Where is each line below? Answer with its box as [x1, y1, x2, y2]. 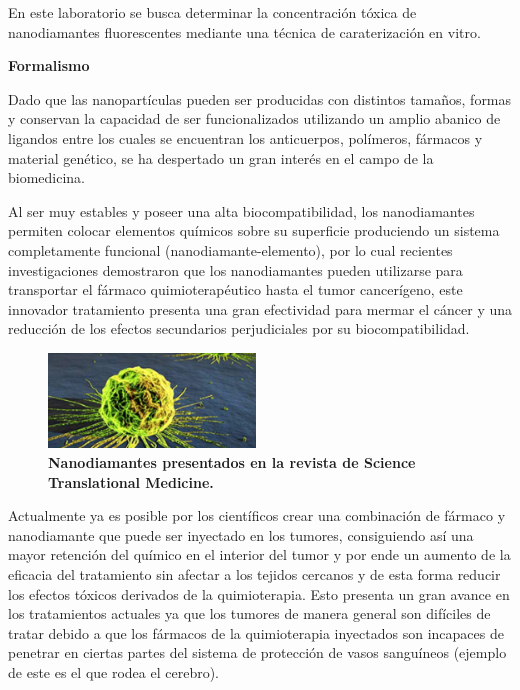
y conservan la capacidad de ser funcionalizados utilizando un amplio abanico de [8, 108, 501, 129]
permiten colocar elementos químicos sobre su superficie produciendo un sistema [8, 220, 500, 241]
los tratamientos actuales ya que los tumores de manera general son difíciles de [8, 603, 491, 624]
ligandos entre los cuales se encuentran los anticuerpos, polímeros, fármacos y [8, 127, 483, 148]
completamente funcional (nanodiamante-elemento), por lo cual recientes [8, 239, 453, 260]
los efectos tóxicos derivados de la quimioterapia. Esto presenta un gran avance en [8, 583, 510, 604]
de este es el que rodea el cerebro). [8, 662, 219, 682]
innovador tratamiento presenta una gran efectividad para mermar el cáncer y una [8, 298, 513, 319]
